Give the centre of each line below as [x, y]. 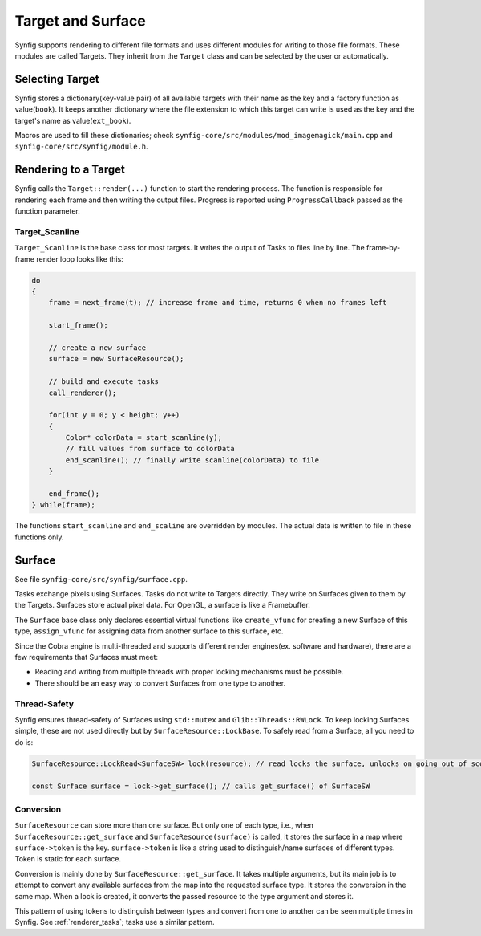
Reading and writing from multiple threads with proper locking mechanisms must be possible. [189, 672]
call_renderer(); [83, 393]
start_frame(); [78, 326]
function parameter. [47, 211]
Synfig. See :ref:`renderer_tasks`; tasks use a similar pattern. [115, 922]
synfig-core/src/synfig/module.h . [81, 147]
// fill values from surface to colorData [150, 449]
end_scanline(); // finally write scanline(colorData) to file [192, 460]
